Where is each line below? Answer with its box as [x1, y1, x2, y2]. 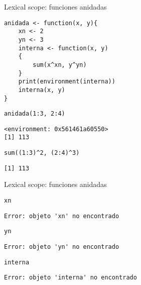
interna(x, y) [18, 86, 65, 93]
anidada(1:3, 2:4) [4, 110, 65, 118]
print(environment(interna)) [18, 78, 115, 85]
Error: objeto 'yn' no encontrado [4, 243, 119, 250]
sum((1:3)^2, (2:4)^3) [4, 149, 80, 157]
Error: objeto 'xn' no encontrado [4, 212, 119, 220]
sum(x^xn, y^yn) [33, 61, 87, 68]
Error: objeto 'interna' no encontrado [4, 274, 137, 281]
